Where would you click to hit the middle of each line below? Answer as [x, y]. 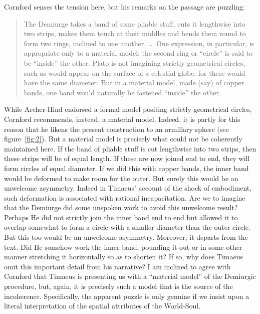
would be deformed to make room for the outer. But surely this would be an [121, 178]
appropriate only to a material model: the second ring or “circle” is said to [138, 53]
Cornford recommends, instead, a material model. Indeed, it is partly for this [122, 119]
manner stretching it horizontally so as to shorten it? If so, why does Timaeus [124, 257]
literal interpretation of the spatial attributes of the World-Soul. [102, 306]
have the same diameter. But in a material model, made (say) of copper [134, 83]
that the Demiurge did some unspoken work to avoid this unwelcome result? [121, 207]
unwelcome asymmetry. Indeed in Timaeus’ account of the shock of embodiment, [128, 188]
